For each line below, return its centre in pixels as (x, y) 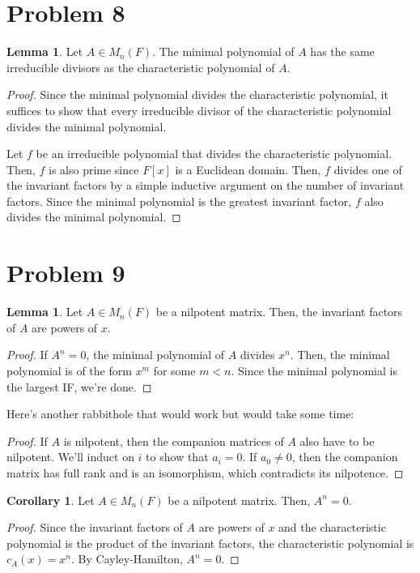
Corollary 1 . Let (51, 500)
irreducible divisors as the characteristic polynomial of (141, 67)
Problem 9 (66, 273)
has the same (342, 51)
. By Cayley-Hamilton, (127, 559)
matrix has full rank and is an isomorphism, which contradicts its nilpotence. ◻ (205, 472)
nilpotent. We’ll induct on (70, 457)
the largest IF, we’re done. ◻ (79, 386)
